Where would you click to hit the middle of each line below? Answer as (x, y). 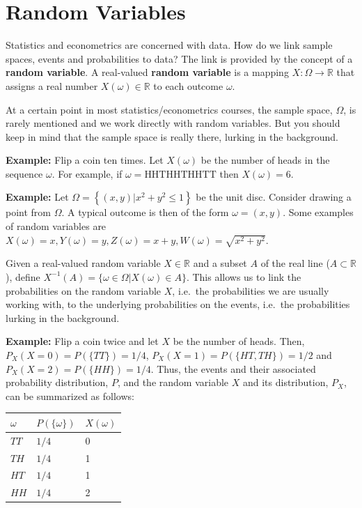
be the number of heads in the (265, 160)
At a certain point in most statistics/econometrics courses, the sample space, (169, 109)
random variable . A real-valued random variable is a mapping (147, 72)
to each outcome (188, 85)
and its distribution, (285, 382)
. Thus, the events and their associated (233, 368)
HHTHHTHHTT (180, 175)
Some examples (321, 212)
